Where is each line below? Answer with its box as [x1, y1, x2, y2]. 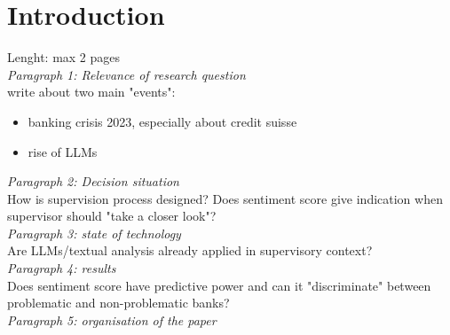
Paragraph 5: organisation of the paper [7, 310, 217, 329]
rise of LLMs [28, 142, 98, 160]
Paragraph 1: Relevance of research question [7, 65, 246, 83]
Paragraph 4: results [7, 259, 116, 277]
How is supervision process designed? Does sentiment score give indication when [7, 189, 443, 207]
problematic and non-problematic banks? [7, 293, 230, 312]
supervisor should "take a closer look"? [7, 206, 217, 225]
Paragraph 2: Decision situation [7, 172, 179, 191]
